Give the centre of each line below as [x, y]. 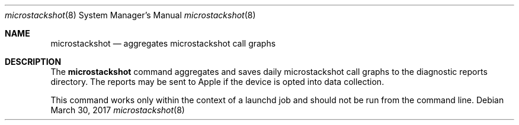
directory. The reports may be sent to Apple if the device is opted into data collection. [217, 82]
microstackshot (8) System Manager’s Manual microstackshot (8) [130, 15]
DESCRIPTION [33, 62]
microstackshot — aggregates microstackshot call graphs [163, 43]
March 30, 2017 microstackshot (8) [118, 110]
